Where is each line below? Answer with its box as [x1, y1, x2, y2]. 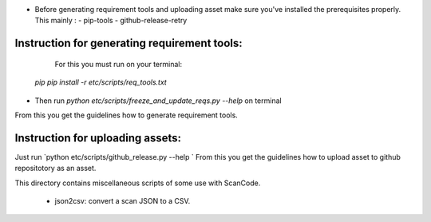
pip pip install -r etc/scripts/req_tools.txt [34, 77, 167, 87]
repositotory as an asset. [14, 164, 97, 173]
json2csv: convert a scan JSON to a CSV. [54, 196, 191, 206]
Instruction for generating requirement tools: [14, 37, 243, 50]
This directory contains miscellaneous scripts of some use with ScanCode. [14, 178, 261, 188]
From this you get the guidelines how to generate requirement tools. [14, 110, 239, 120]
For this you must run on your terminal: [54, 59, 183, 69]
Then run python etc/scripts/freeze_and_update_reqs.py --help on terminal [34, 96, 283, 105]
